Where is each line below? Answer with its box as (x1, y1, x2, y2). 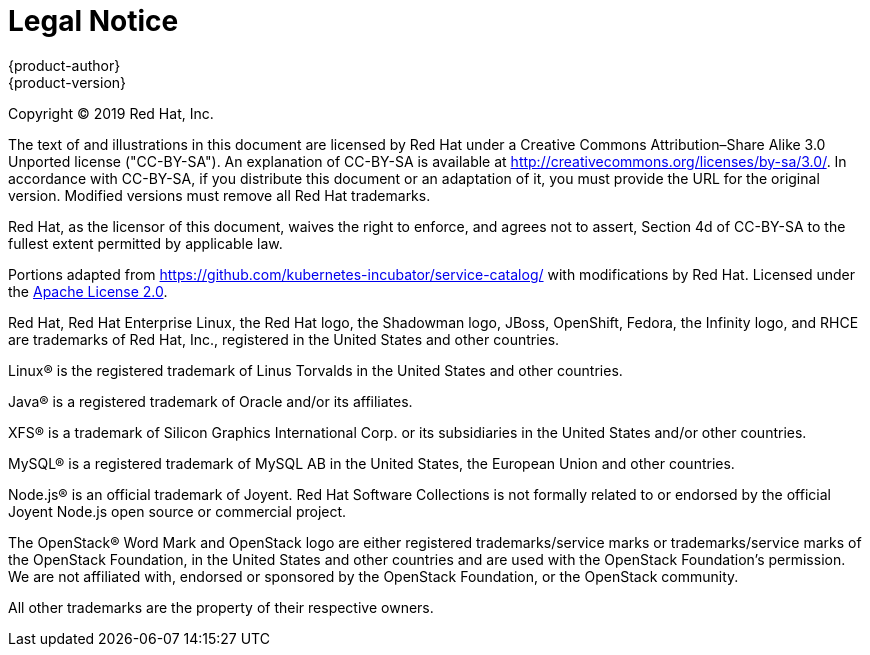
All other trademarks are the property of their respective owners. (8, 598, 434, 616)
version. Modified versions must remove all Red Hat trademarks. (8, 186, 431, 204)
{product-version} (8, 73, 127, 91)
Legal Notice (8, 4, 179, 38)
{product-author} (8, 56, 121, 74)
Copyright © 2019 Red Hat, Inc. (8, 104, 214, 122)
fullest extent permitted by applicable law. (8, 234, 283, 252)
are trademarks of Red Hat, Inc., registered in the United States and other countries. (8, 330, 560, 348)
